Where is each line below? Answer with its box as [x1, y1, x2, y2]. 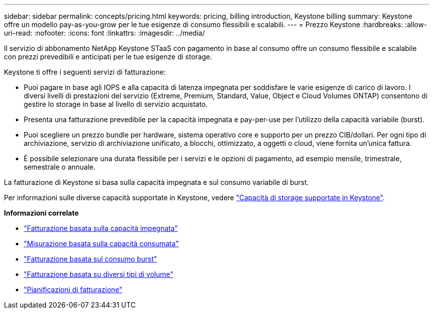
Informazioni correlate [4, 209, 79, 217]
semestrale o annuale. [24, 163, 96, 171]
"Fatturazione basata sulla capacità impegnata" [24, 224, 178, 232]
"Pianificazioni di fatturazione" [24, 285, 123, 294]
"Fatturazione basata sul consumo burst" [24, 255, 157, 263]
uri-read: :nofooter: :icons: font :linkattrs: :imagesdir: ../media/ [4, 29, 205, 37]
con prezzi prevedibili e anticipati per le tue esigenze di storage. [4, 52, 212, 61]
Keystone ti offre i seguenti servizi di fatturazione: [4, 68, 166, 76]
